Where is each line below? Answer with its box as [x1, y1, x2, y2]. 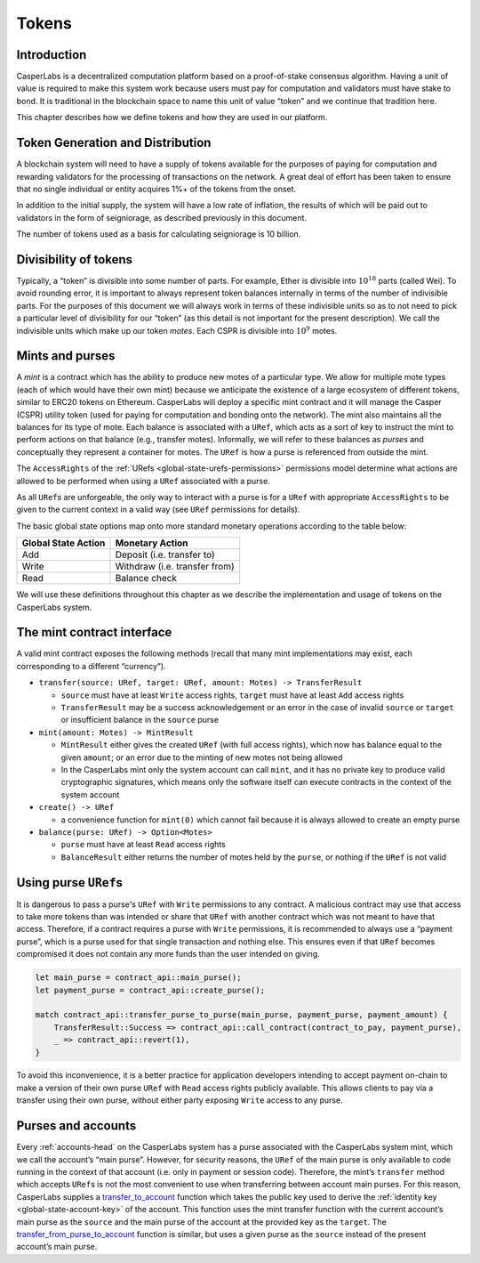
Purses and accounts [16, 1118, 137, 1134]
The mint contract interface [16, 625, 172, 640]
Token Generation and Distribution [16, 135, 212, 150]
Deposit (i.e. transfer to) [115, 548, 215, 561]
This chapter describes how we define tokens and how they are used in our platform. [16, 112, 328, 123]
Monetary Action [115, 537, 188, 549]
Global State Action [21, 537, 106, 549]
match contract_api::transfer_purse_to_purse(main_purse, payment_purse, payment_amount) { [35, 1010, 448, 1020]
